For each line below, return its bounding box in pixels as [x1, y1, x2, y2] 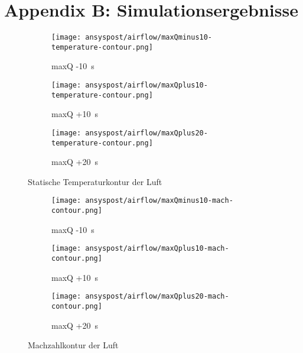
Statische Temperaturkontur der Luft [28, 175, 162, 187]
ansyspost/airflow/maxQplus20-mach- [85, 292, 229, 301]
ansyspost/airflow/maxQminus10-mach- [85, 196, 233, 205]
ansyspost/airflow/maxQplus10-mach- [85, 244, 229, 253]
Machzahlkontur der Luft [28, 339, 119, 351]
